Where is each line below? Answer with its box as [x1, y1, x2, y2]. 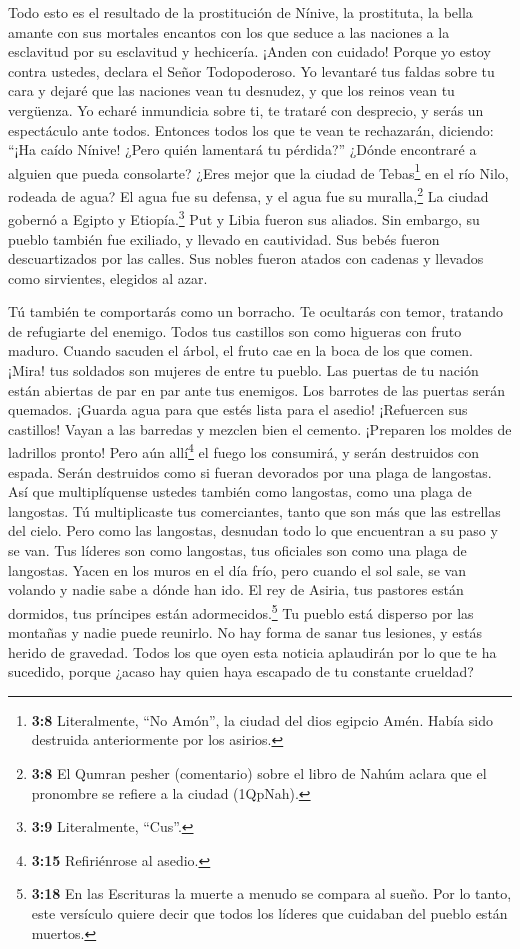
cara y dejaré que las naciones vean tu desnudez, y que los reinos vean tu [8, 80, 455, 101]
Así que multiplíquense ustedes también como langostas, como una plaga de [8, 481, 472, 502]
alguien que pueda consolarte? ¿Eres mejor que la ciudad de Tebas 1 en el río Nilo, [8, 159, 509, 183]
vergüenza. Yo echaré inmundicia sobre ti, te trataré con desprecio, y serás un [8, 99, 484, 120]
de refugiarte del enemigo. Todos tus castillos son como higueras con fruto [8, 320, 462, 341]
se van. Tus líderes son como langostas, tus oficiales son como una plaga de [8, 540, 467, 561]
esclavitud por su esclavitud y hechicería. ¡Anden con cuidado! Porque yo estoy [8, 41, 491, 62]
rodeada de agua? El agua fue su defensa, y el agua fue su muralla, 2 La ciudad [8, 183, 489, 206]
